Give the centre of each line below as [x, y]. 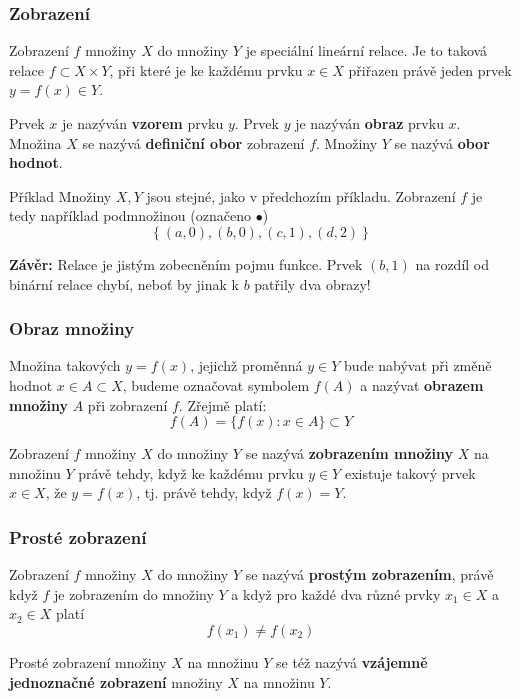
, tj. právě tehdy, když [204, 492]
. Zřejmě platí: [222, 404]
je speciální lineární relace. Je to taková [366, 50]
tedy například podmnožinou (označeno [130, 215]
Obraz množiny [72, 328]
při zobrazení [127, 404]
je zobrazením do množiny [133, 593]
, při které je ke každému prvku [206, 69]
